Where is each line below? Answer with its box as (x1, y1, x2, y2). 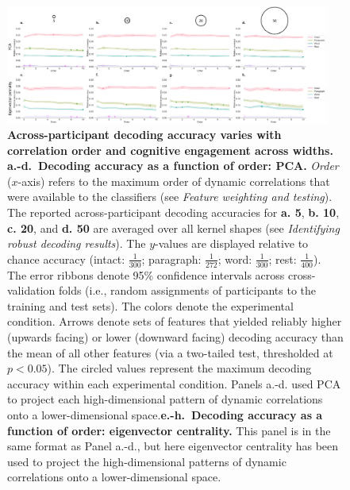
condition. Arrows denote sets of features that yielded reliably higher (7, 313, 342, 330)
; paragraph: (141, 250, 202, 267)
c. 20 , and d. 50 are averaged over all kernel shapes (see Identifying (7, 219, 340, 236)
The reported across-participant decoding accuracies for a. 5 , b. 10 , (7, 204, 340, 221)
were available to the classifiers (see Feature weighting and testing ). (7, 188, 333, 205)
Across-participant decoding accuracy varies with (7, 126, 282, 143)
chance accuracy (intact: (7, 250, 125, 267)
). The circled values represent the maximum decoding (47, 360, 312, 376)
